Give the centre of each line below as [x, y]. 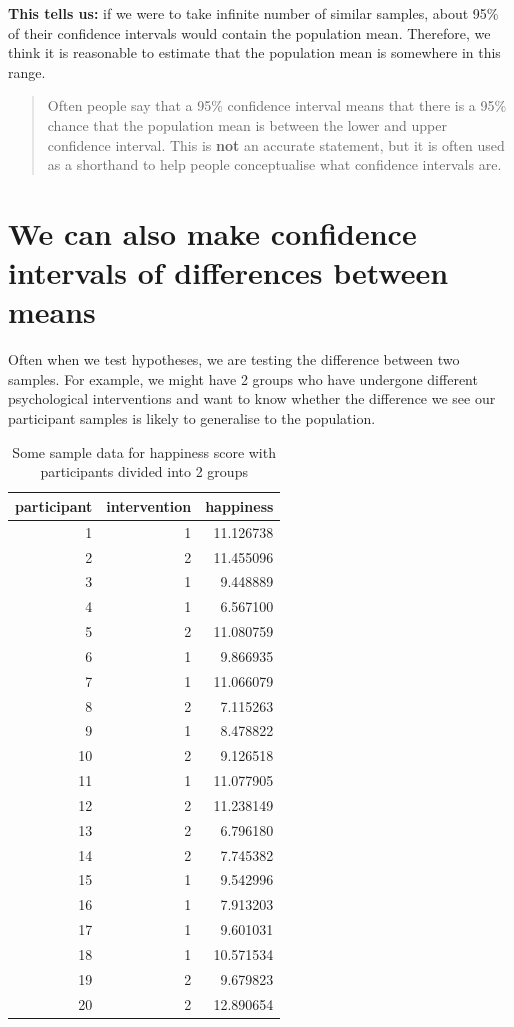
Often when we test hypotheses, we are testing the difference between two [234, 359]
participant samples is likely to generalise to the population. [192, 418]
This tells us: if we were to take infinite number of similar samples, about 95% [253, 13]
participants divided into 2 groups [144, 471]
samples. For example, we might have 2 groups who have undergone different [243, 378]
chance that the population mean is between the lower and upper [247, 124]
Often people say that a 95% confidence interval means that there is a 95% [277, 105]
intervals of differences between [228, 272]
